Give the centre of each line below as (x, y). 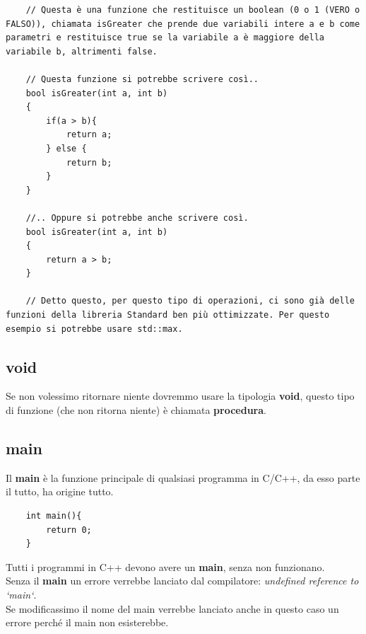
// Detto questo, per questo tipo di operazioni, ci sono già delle (190, 301)
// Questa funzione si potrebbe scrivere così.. (142, 79)
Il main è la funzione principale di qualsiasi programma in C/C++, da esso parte (183, 477)
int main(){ (54, 516)
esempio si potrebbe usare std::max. (94, 329)
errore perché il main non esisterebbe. (87, 622)
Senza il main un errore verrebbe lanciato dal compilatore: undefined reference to (182, 581)
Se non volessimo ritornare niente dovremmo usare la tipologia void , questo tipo (180, 396)
